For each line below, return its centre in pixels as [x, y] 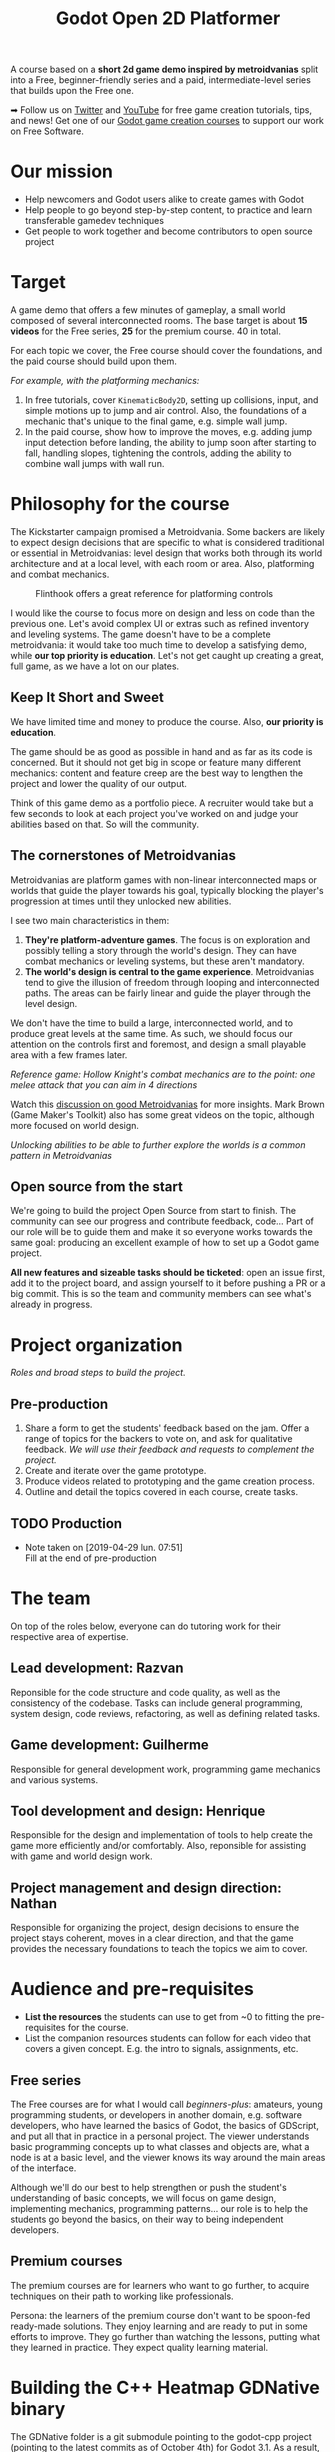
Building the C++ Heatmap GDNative [165, 2387]
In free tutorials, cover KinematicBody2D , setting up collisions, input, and [171, 400]
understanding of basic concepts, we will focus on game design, [143, 2198]
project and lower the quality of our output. [99, 783]
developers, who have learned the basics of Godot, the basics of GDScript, [165, 2125]
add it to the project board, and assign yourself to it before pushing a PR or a [168, 1283]
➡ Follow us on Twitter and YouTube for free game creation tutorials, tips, [161, 110]
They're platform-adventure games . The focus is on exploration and [167, 939]
